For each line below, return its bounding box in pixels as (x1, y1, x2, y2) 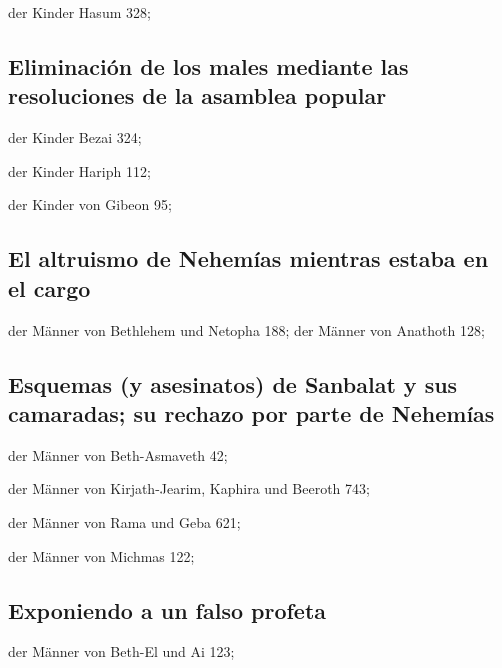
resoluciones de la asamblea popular (8, 80, 387, 111)
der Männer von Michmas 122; (8, 545, 195, 566)
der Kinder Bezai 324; (8, 127, 142, 148)
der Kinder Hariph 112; (8, 160, 151, 181)
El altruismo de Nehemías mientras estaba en (8, 243, 489, 274)
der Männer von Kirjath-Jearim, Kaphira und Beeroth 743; (8, 478, 370, 499)
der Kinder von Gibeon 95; (8, 194, 172, 215)
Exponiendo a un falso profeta (8, 594, 327, 625)
